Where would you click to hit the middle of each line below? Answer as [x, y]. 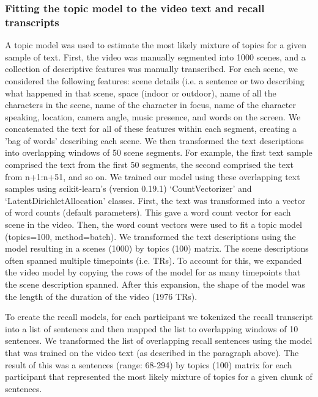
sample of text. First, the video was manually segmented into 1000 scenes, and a [155, 56]
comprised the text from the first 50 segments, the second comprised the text [149, 165]
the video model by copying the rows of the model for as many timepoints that [153, 272]
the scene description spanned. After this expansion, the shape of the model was [155, 284]
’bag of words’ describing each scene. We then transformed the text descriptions [154, 140]
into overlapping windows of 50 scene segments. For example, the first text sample [159, 152]
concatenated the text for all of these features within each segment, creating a [151, 129]
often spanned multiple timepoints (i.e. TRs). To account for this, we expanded [153, 260]
